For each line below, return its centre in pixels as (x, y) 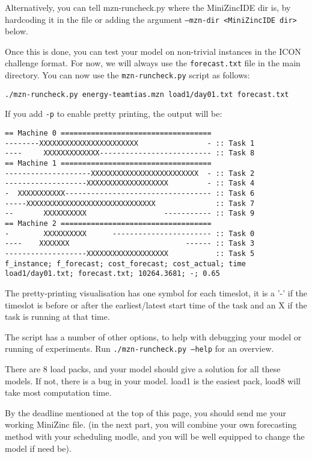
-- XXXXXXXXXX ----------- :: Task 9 (130, 214)
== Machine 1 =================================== (108, 164)
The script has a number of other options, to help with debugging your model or (153, 336)
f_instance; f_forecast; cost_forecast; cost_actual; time (125, 264)
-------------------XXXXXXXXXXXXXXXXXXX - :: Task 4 (130, 183)
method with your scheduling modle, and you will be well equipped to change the (155, 436)
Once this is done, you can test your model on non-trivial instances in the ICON (153, 51)
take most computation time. (58, 392)
